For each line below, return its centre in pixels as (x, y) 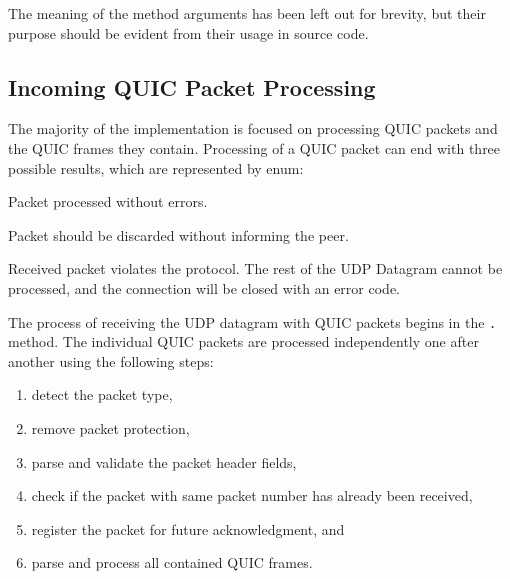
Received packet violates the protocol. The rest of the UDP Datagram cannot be (255, 268)
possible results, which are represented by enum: (156, 167)
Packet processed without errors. (108, 201)
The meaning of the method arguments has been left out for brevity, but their (247, 13)
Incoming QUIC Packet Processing (192, 86)
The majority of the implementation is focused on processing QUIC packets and (253, 128)
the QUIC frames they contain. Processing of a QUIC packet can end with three (254, 147)
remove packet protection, (110, 427)
